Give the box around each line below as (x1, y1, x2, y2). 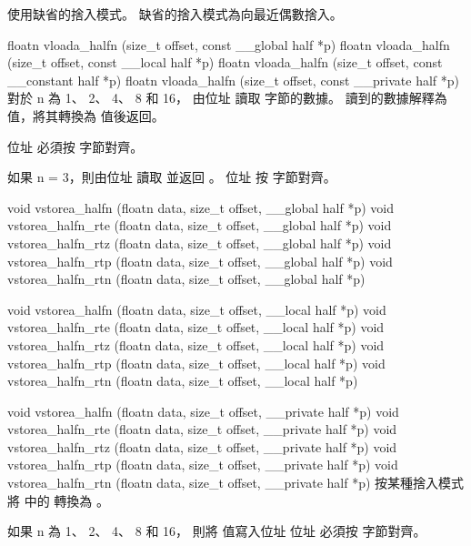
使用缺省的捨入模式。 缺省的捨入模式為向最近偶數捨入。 (7, 5, 343, 23)
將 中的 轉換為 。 (7, 490, 109, 510)
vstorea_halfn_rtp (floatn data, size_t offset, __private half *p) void (7, 455, 398, 474)
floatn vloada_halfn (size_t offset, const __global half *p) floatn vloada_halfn (7, 35, 450, 54)
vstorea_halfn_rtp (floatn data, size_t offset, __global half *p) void (7, 251, 393, 270)
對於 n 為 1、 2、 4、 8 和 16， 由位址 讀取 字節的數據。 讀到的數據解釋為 (7, 88, 447, 107)
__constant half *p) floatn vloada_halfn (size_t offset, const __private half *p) (7, 70, 459, 89)
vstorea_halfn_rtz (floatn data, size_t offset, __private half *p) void (7, 437, 397, 456)
